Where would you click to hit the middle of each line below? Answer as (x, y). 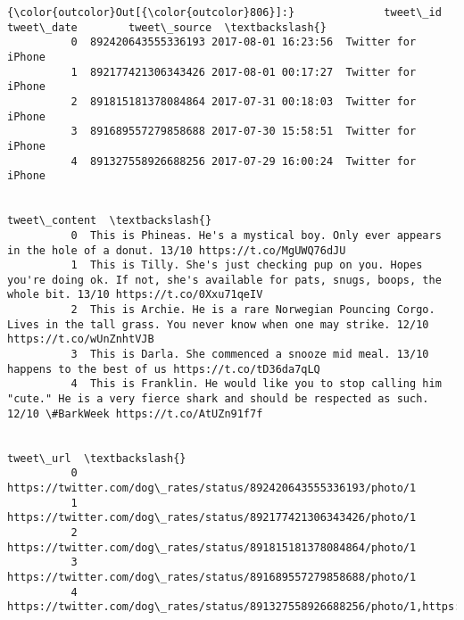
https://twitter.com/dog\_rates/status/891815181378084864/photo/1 (212, 547)
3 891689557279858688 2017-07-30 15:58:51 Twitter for (244, 132)
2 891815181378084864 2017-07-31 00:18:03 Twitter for (244, 101)
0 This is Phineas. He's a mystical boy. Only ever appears (256, 235)
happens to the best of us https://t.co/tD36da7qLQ (164, 369)
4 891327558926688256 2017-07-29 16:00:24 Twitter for (244, 161)
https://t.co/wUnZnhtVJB (81, 339)
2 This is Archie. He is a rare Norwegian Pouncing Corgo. (253, 310)
